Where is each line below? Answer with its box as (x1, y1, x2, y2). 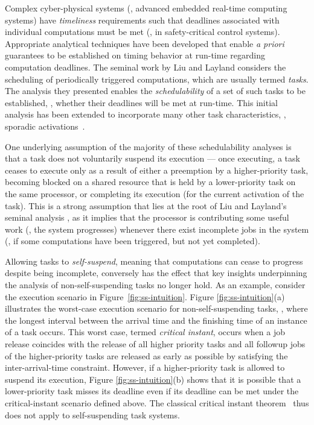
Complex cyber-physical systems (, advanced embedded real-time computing (5, 2, 287, 14)
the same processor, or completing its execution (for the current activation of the (5, 187, 304, 200)
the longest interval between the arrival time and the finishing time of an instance (5, 313, 307, 326)
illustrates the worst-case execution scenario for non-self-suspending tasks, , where (5, 302, 308, 315)
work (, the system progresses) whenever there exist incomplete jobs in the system (5, 222, 309, 235)
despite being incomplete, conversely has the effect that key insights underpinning (5, 266, 307, 279)
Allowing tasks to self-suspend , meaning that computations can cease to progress (5, 254, 303, 267)
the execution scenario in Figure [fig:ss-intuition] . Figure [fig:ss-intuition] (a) (5, 290, 285, 303)
